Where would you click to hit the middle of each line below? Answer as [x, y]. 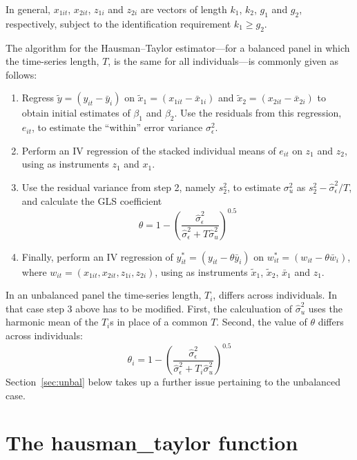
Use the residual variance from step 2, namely [119, 187]
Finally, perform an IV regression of [97, 256]
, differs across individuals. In [275, 295]
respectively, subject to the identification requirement [118, 23]
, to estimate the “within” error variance [117, 127]
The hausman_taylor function [152, 442]
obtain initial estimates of [76, 113]
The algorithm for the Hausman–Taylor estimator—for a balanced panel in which [178, 47]
